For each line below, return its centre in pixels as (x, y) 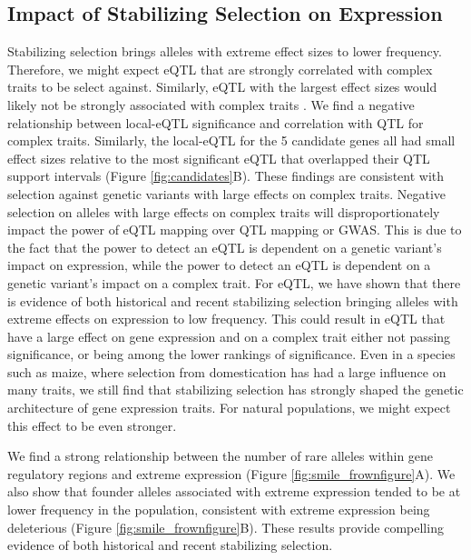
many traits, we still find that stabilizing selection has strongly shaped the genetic (235, 390)
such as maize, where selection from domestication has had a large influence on (227, 371)
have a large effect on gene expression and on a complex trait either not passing (229, 336)
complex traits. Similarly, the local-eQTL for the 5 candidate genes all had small (231, 140)
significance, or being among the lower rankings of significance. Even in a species (231, 354)
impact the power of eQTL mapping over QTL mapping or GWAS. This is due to (235, 230)
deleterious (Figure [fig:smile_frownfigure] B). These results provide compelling (226, 527)
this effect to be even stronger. (92, 425)
